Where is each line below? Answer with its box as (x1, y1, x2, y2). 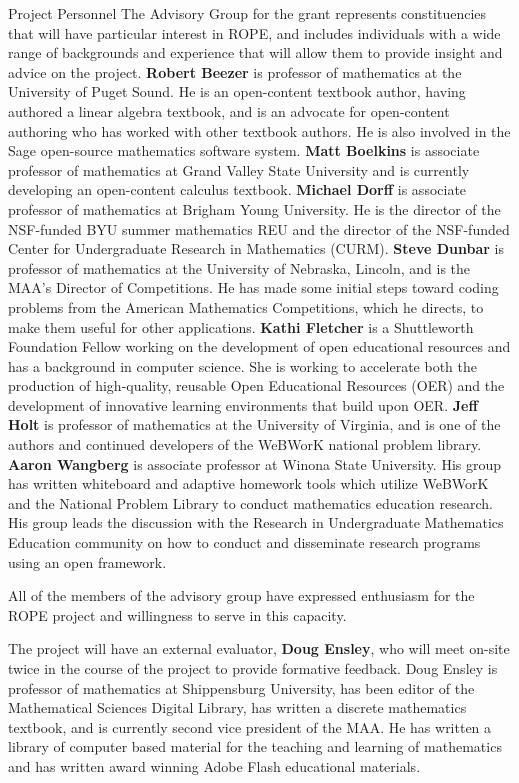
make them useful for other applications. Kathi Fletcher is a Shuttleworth (8, 316, 474, 337)
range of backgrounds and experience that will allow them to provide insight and (8, 42, 503, 63)
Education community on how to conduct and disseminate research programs (8, 532, 481, 553)
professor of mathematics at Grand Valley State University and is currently (8, 159, 470, 180)
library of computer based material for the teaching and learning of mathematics (8, 736, 502, 757)
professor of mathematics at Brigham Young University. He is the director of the (8, 198, 501, 219)
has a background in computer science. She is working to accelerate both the (8, 355, 477, 376)
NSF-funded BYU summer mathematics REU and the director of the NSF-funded (8, 218, 510, 239)
